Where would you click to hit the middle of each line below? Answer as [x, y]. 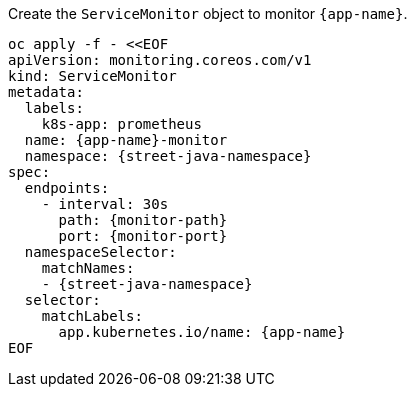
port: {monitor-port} [143, 236]
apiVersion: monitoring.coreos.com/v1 [160, 60]
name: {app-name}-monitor [126, 140]
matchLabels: [92, 316]
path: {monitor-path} [143, 220]
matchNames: [88, 268]
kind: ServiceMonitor [92, 76]
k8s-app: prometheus [121, 124]
